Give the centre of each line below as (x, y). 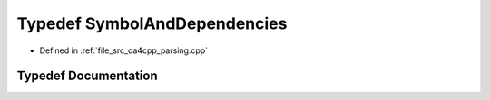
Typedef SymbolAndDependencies (152, 23)
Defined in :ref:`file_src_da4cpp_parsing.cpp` (124, 50)
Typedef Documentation (87, 76)
